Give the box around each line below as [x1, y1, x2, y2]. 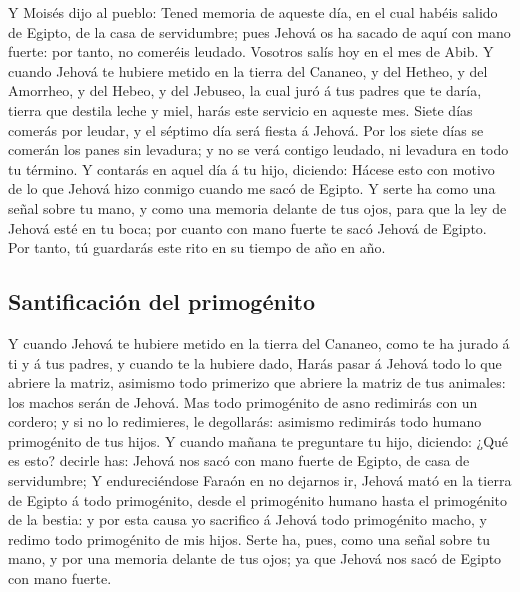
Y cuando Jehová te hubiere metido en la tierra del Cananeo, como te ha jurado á [8, 332, 510, 353]
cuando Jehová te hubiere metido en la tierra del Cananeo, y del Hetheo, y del [8, 60, 488, 81]
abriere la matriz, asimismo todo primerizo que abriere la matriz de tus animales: [8, 372, 506, 393]
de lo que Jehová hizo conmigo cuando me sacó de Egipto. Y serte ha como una [8, 178, 496, 199]
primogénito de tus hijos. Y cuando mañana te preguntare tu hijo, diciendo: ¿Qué [8, 430, 509, 451]
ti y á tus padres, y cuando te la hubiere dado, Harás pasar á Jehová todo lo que [8, 352, 502, 373]
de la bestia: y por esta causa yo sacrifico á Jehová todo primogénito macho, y [8, 509, 487, 530]
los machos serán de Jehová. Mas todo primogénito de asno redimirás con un [8, 391, 478, 412]
